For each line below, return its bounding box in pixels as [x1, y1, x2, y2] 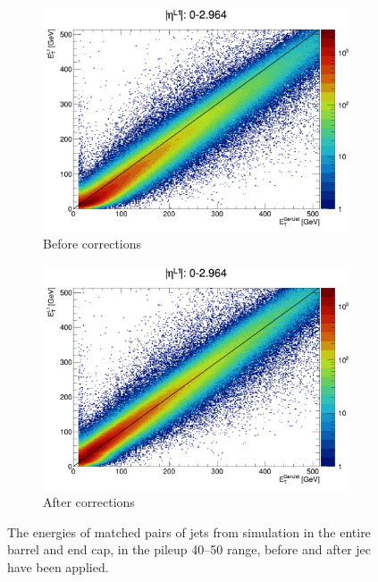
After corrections [43, 493, 135, 510]
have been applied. [7, 557, 109, 576]
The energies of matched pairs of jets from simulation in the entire [7, 522, 371, 541]
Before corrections [43, 234, 142, 253]
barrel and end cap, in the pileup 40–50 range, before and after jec [7, 540, 372, 559]
